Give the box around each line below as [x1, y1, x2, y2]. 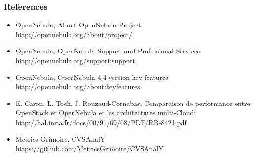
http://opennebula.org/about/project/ [15, 29, 133, 39]
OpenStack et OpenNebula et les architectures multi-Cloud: [15, 107, 196, 118]
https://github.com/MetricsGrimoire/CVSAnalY [15, 143, 164, 154]
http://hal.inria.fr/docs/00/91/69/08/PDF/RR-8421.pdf [15, 117, 187, 127]
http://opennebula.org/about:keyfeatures [15, 81, 140, 92]
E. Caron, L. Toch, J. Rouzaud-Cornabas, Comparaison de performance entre [15, 98, 250, 108]
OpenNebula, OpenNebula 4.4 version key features [15, 72, 168, 82]
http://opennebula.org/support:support [15, 55, 136, 65]
